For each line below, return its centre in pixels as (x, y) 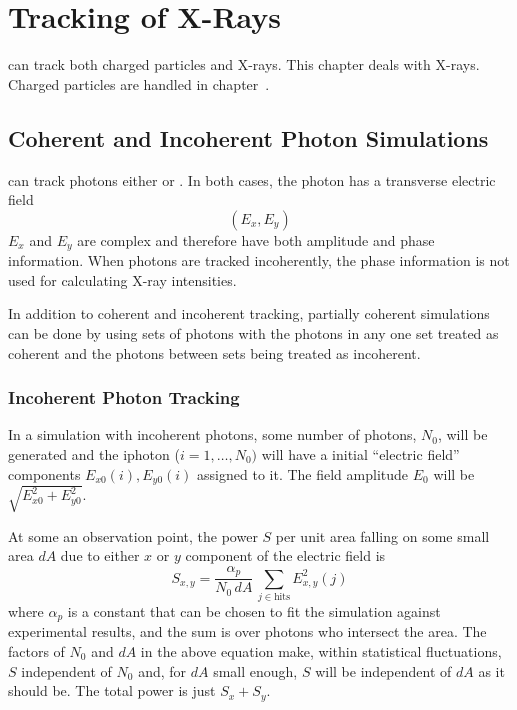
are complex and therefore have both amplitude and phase (256, 239)
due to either (100, 555)
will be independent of (383, 670)
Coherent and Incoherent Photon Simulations (248, 137)
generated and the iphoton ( (94, 453)
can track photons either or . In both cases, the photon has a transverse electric (252, 179)
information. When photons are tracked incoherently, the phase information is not (259, 260)
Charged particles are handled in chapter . (139, 83)
